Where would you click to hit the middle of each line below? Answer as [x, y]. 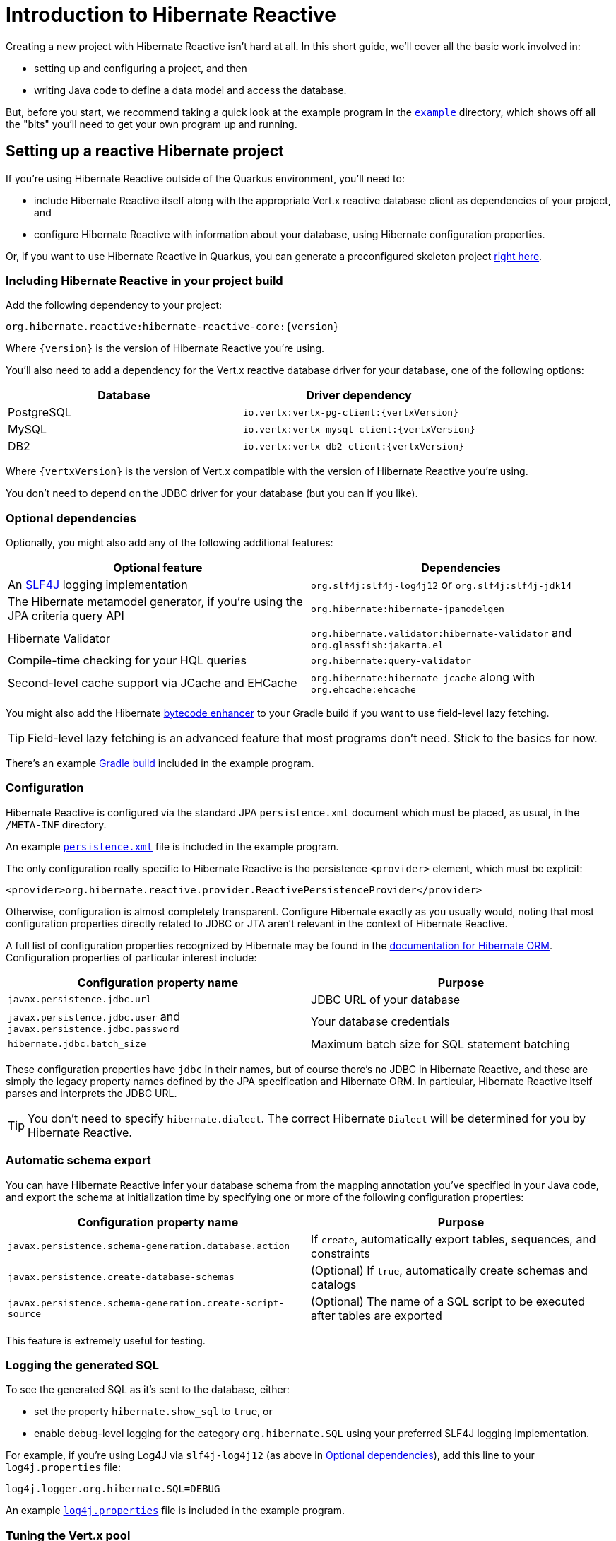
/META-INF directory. [56, 824]
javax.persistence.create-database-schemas [121, 1277]
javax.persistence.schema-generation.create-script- [146, 1303]
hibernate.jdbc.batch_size [77, 1044]
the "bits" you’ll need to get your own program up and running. [152, 124]
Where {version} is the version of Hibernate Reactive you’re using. [165, 348]
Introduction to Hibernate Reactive [171, 15]
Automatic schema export [78, 1160]
